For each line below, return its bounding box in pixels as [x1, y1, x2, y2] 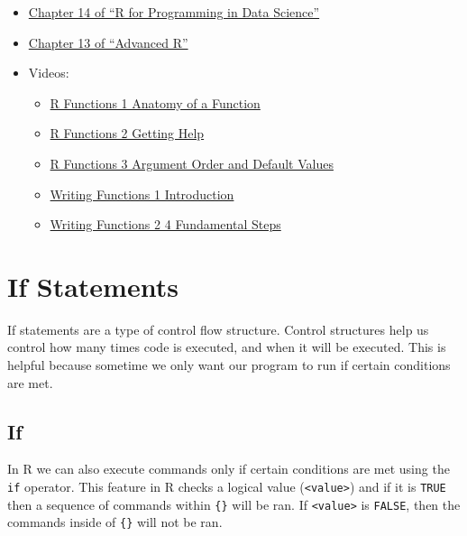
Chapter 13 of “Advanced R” [28, 32, 188, 51]
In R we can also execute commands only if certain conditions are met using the [7, 459, 450, 478]
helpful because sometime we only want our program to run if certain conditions [7, 356, 451, 374]
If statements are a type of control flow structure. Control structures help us [7, 319, 429, 338]
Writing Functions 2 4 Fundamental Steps [50, 215, 281, 234]
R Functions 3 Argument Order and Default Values [50, 153, 334, 172]
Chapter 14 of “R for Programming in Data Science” [28, 3, 320, 21]
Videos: [28, 63, 69, 82]
